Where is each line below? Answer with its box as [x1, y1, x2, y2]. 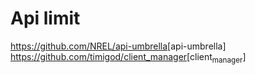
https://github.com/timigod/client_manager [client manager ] [10, 50, 247, 65]
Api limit [10, 7, 81, 30]
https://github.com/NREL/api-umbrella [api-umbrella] [10, 40, 227, 52]
